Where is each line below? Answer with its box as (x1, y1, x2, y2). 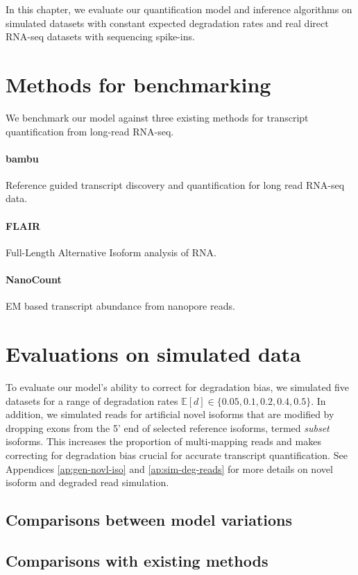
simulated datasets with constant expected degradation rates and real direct (6, 15, 329, 30)
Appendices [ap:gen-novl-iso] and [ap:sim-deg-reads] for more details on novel (6, 461, 333, 476)
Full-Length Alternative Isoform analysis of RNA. (6, 244, 216, 259)
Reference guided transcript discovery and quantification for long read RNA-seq (6, 177, 345, 192)
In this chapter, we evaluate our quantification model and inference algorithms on (6, 2, 352, 16)
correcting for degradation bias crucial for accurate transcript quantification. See (6, 447, 348, 462)
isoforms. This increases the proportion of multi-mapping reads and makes (6, 434, 321, 449)
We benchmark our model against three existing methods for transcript (6, 110, 309, 124)
